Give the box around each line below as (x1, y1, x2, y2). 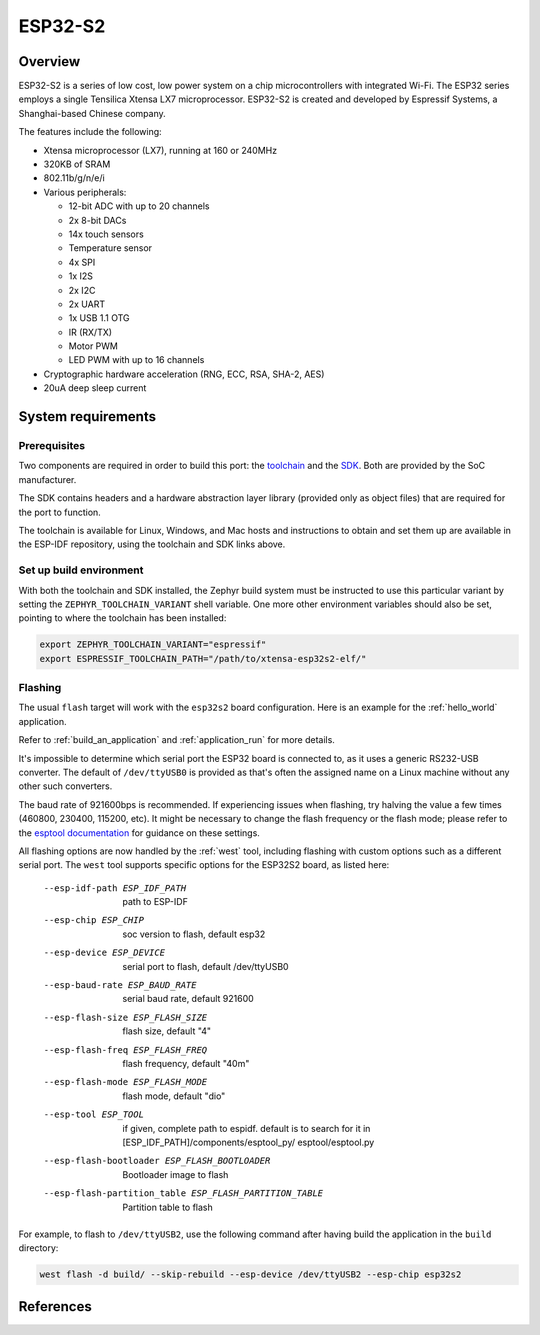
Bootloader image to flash (122, 1168, 229, 1180)
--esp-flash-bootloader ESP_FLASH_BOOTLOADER (43, 1155, 271, 1167)
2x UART (68, 298, 105, 310)
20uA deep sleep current (43, 382, 147, 394)
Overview (18, 53, 81, 70)
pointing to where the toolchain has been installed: (18, 612, 227, 624)
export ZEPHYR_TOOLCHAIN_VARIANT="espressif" (39, 639, 267, 650)
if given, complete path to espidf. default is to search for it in (122, 1122, 371, 1134)
